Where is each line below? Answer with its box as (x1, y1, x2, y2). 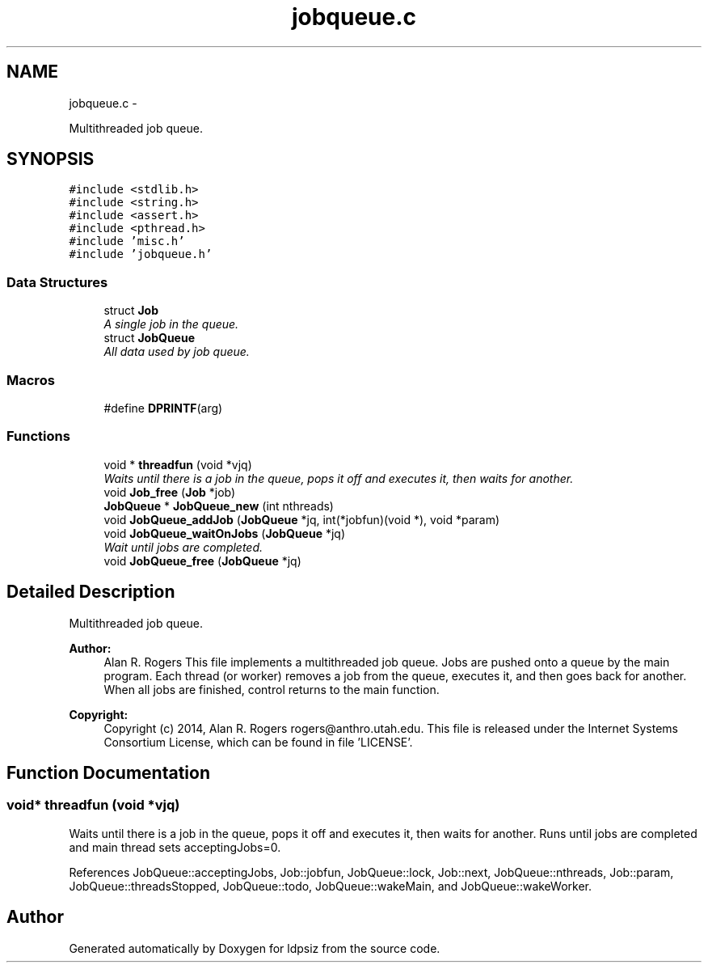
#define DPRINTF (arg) (103, 400, 223, 415)
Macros (6, 371, 55, 388)
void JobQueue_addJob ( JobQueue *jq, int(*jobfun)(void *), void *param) (103, 512, 500, 527)
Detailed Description (6, 582, 175, 603)
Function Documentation (6, 762, 210, 783)
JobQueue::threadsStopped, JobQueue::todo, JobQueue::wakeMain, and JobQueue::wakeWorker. (69, 878, 592, 893)
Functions (6, 428, 70, 445)
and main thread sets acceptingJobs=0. (69, 840, 281, 854)
